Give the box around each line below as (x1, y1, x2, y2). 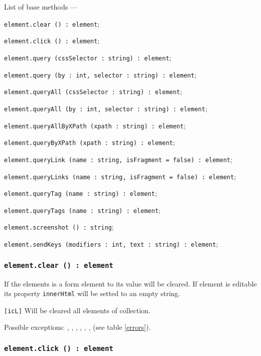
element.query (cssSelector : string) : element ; (4, 52, 172, 62)
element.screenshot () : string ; (4, 222, 114, 232)
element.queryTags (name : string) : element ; (4, 204, 161, 215)
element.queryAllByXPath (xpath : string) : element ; (4, 120, 186, 130)
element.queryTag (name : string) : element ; (4, 188, 157, 198)
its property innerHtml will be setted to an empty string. (4, 288, 181, 299)
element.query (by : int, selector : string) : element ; (4, 69, 197, 80)
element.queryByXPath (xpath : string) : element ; (4, 137, 175, 148)
